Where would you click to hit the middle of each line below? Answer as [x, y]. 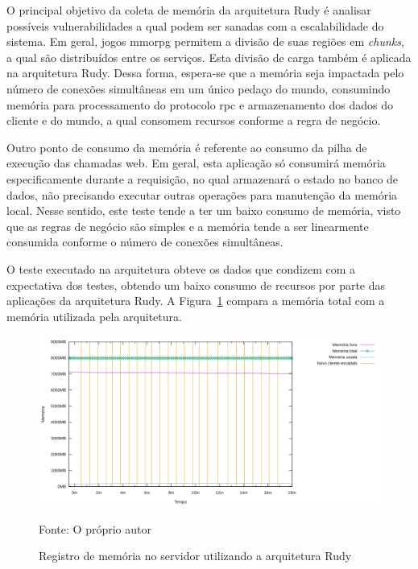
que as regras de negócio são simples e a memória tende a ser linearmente [188, 226]
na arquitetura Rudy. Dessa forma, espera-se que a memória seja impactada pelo [205, 73]
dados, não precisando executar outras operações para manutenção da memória [202, 194]
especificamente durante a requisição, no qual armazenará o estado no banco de [203, 178]
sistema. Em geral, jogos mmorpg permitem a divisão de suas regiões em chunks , [205, 41]
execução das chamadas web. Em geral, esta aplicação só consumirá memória [196, 163]
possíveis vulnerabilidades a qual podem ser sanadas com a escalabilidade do [195, 25]
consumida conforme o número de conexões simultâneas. [145, 242]
